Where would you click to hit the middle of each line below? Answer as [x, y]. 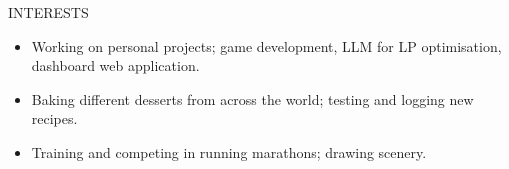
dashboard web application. [115, 65]
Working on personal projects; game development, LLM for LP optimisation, [266, 45]
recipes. [54, 118]
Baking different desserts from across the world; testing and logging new [252, 98]
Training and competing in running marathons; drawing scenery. [229, 151]
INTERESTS [48, 12]
